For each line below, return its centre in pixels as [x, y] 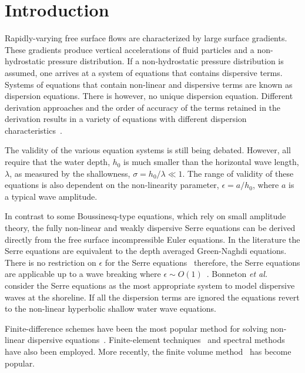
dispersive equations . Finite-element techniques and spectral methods [156, 340]
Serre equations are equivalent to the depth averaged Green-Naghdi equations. [146, 251]
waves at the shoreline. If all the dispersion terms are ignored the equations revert [152, 297]
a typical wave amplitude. [51, 196]
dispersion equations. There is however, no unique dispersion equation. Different [149, 96]
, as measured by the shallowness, [70, 173]
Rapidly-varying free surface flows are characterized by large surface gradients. [146, 38]
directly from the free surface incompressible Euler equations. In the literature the [152, 239]
